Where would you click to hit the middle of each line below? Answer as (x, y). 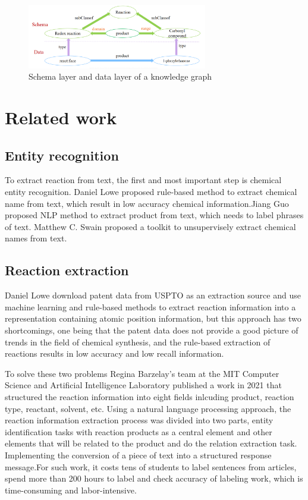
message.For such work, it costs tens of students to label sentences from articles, (151, 466)
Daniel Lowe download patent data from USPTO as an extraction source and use (153, 295)
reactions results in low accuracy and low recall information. (114, 353)
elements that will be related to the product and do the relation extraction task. (151, 443)
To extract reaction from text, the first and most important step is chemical (143, 180)
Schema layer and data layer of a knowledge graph (120, 76)
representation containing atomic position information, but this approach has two (153, 318)
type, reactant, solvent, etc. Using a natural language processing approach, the (148, 408)
